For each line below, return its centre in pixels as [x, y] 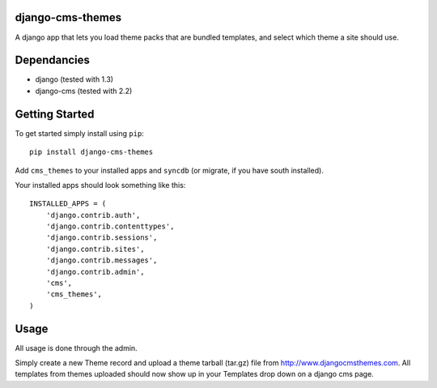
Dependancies [53, 60]
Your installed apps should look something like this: [100, 185]
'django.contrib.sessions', [102, 238]
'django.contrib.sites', [95, 249]
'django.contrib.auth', [93, 215]
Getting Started [55, 114]
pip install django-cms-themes [91, 152]
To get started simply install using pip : [80, 133]
